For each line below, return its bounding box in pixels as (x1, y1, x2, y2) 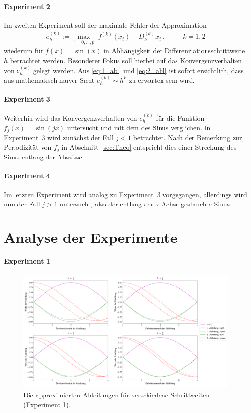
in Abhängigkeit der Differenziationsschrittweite (103, 46, 245, 56)
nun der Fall (4, 199, 40, 209)
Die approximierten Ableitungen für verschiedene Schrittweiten (23, 390, 210, 400)
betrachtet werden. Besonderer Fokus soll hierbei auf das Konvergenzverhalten (10, 55, 242, 65)
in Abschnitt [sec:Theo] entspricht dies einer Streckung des (61, 142, 236, 152)
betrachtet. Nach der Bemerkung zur (133, 132, 242, 143)
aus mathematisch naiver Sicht (4, 75, 95, 85)
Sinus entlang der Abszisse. (4, 152, 84, 162)
